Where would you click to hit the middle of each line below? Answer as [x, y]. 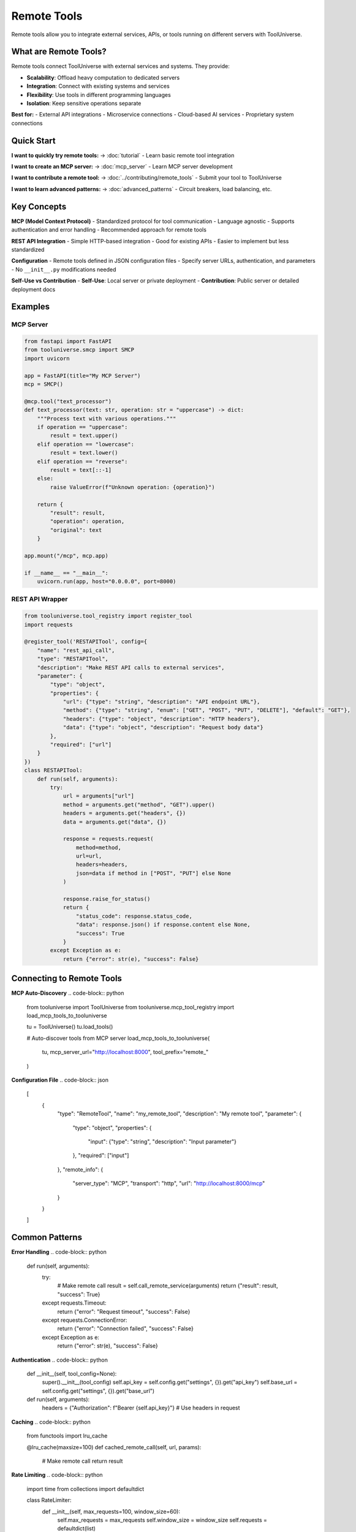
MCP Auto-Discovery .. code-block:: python [68, 993]
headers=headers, [102, 865]
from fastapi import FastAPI [68, 341]
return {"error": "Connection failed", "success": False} [126, 1329]
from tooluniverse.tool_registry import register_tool [108, 616]
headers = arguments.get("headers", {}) [124, 813]
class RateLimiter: [49, 1500]
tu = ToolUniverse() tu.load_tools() [70, 1027]
